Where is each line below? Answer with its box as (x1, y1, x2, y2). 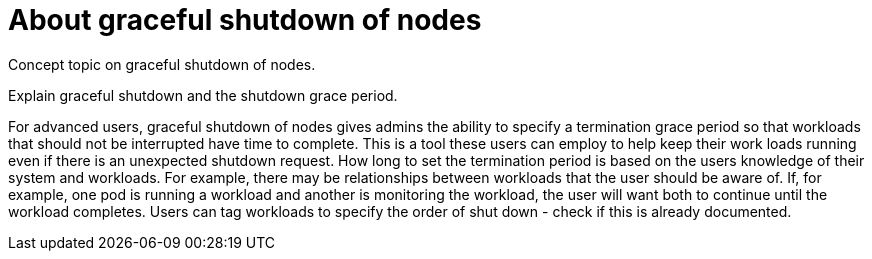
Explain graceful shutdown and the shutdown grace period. (8, 86, 398, 104)
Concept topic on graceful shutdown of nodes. (8, 55, 316, 73)
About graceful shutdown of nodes (8, 3, 482, 37)
